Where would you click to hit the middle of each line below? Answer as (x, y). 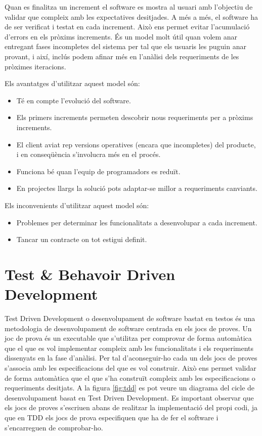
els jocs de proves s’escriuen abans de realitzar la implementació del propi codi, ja (131, 407)
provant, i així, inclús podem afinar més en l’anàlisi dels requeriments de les (122, 56)
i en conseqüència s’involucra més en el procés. (89, 154)
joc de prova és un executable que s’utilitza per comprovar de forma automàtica (128, 338)
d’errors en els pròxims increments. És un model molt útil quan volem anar (121, 36)
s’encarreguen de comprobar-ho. (54, 427)
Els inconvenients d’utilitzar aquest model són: (77, 205)
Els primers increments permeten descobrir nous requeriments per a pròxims (135, 117)
